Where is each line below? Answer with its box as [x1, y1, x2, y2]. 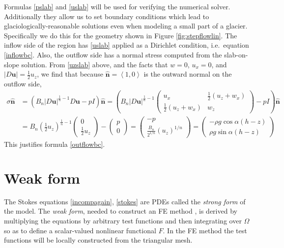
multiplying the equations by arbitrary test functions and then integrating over [4, 215, 242, 225]
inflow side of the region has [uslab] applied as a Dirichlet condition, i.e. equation [4, 40, 249, 50]
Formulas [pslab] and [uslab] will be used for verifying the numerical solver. [4, 1, 230, 11]
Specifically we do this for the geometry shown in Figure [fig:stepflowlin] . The [4, 30, 237, 40]
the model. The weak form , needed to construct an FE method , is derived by [4, 206, 237, 216]
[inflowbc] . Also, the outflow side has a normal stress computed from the [4, 49, 222, 59]
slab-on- [224, 49, 248, 59]
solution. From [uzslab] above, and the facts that [21, 59, 168, 69]
